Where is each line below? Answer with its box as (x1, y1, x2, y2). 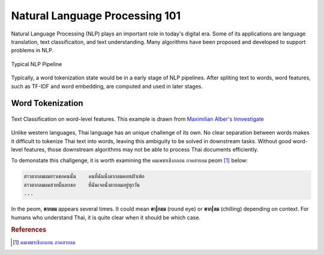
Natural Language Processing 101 (11, 9, 181, 22)
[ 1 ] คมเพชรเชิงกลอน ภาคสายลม (13, 238, 76, 246)
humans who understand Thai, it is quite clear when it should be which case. (11, 214, 201, 221)
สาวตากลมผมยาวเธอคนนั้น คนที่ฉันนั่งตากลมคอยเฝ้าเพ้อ (23, 173, 145, 180)
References (11, 226, 47, 234)
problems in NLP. (11, 47, 54, 54)
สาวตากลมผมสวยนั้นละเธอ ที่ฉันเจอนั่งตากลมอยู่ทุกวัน (23, 181, 140, 188)
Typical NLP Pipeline (11, 60, 62, 67)
